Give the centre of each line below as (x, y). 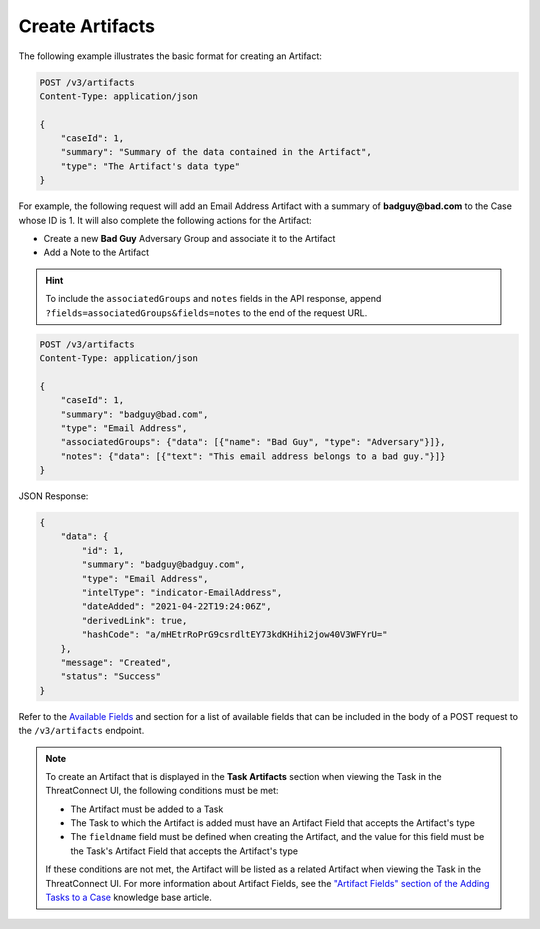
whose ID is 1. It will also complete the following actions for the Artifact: (165, 220)
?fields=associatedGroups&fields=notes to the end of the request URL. (206, 312)
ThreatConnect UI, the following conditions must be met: (162, 791)
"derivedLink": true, (134, 620)
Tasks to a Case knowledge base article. (128, 897)
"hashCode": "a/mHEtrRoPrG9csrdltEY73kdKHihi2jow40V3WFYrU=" (234, 634)
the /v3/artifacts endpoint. (81, 731)
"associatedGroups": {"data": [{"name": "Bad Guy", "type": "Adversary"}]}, (253, 442)
